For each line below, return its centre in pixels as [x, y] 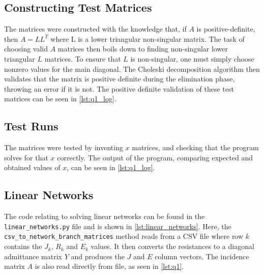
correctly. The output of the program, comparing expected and [155, 157]
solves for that [26, 157]
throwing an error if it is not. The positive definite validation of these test [119, 88]
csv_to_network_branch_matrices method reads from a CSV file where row [124, 236]
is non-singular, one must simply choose [192, 58]
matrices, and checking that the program [195, 147]
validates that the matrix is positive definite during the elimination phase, [120, 79]
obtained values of [32, 167]
